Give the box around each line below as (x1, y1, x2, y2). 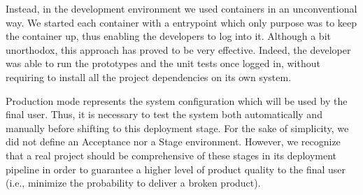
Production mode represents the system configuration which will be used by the (6, 93, 348, 108)
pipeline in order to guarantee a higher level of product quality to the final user (6, 161, 346, 176)
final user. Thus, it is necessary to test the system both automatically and (6, 107, 322, 122)
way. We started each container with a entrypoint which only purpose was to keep (6, 15, 357, 29)
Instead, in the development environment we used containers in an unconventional (6, 1, 357, 15)
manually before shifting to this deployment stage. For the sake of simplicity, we (6, 120, 349, 135)
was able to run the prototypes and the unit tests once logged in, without (6, 56, 320, 71)
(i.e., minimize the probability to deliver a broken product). (6, 175, 261, 190)
